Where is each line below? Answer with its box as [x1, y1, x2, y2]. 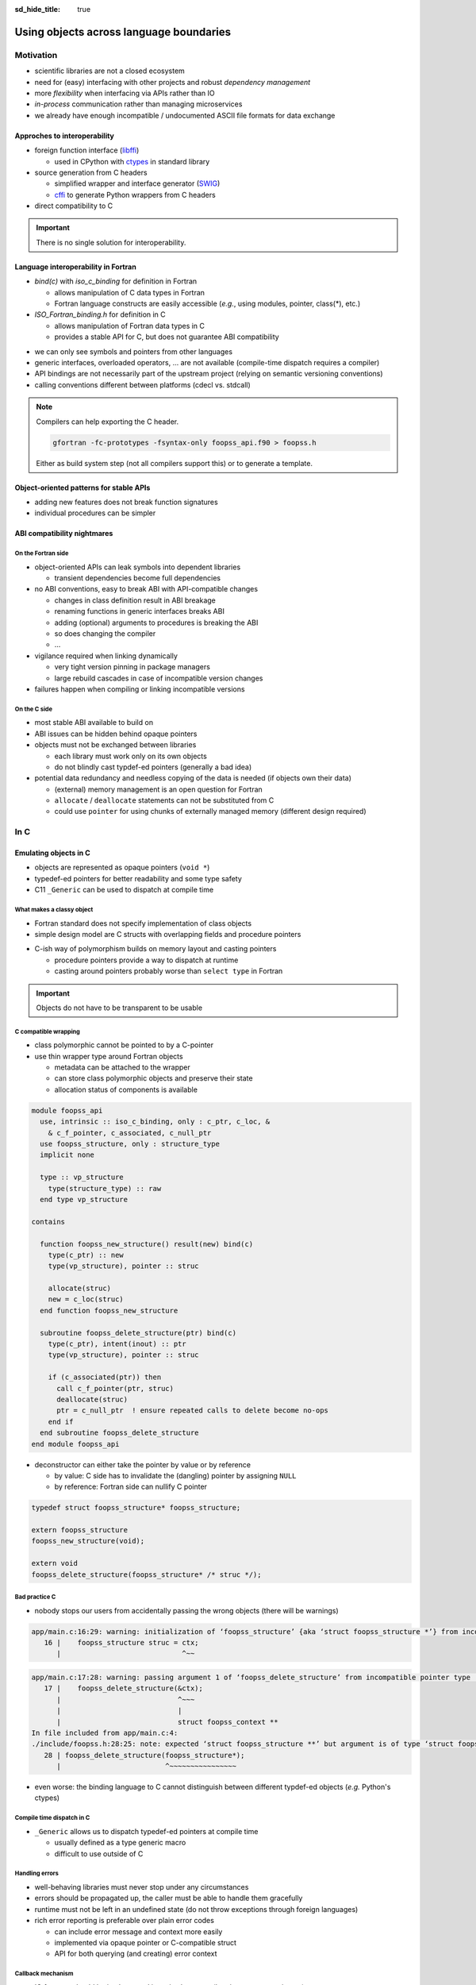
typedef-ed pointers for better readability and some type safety [34, 873, 242, 883]
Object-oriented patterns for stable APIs [14, 483, 151, 492]
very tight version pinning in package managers [54, 662, 210, 672]
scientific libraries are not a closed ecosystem [34, 66, 186, 75]
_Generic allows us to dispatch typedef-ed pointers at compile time [34, 1826, 259, 1836]
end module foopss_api [31, 1440, 120, 1448]
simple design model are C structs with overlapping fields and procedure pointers [34, 929, 301, 939]
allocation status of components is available [54, 1085, 198, 1094]
